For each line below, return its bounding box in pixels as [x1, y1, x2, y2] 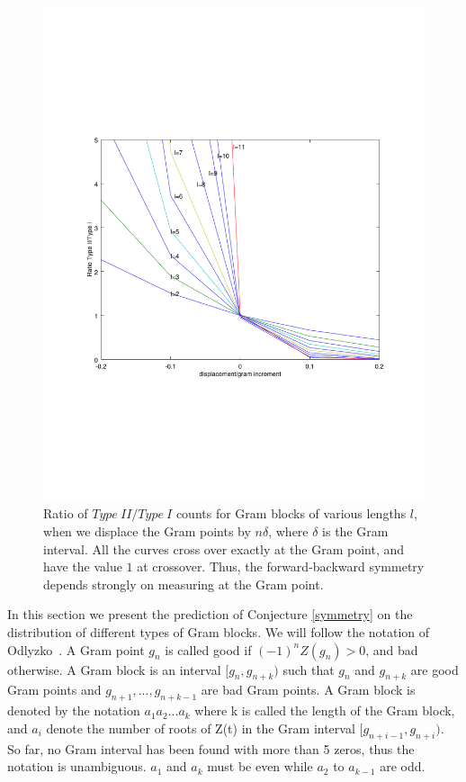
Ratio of [43, 504, 88, 523]
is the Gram [322, 522, 389, 541]
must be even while [207, 757, 313, 776]
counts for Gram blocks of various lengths [175, 504, 407, 523]
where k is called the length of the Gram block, [194, 701, 455, 720]
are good [410, 660, 459, 679]
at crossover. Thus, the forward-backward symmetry [137, 557, 425, 576]
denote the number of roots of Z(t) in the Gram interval [46, 718, 355, 737]
